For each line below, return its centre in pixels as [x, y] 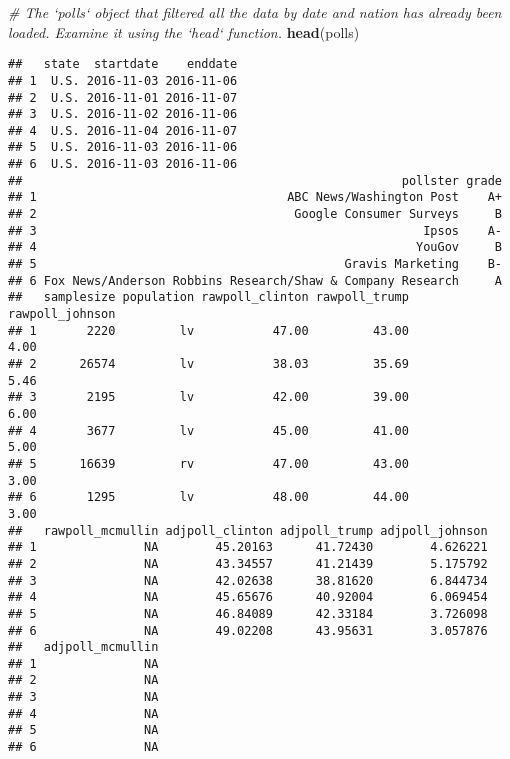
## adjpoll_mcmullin [83, 647]
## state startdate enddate [123, 64]
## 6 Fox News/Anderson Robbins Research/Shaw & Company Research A [255, 280]
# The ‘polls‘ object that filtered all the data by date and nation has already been [255, 12]
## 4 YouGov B [255, 247]
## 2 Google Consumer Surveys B [255, 214]
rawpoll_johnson [62, 314]
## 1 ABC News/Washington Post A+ [255, 197]
